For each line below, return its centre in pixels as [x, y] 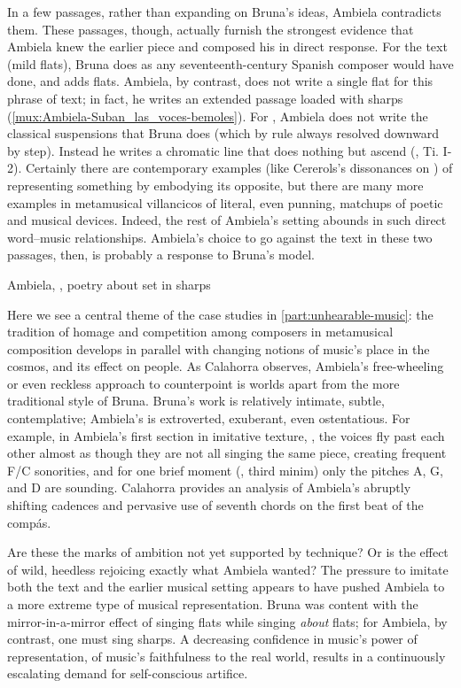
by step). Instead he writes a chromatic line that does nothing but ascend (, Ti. [223, 150]
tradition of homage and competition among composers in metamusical [200, 332]
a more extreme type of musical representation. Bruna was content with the [213, 604]
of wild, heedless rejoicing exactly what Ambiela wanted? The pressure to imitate [228, 569]
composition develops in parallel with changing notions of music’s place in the [219, 348]
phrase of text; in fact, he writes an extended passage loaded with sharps [205, 98]
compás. [29, 522]
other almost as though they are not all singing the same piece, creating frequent [227, 453]
